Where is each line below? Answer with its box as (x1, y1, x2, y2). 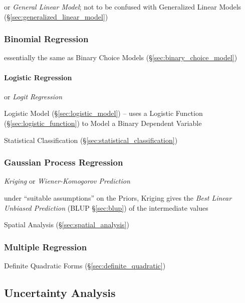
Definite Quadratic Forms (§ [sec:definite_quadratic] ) (4, 260, 166, 270)
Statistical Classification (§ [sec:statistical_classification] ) (4, 134, 178, 145)
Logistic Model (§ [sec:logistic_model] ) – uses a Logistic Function (4, 108, 203, 118)
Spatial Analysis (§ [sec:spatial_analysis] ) (4, 219, 129, 230)
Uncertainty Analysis (4, 284, 116, 300)
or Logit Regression (4, 91, 63, 101)
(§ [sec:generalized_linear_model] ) (4, 11, 108, 22)
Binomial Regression (4, 33, 89, 45)
